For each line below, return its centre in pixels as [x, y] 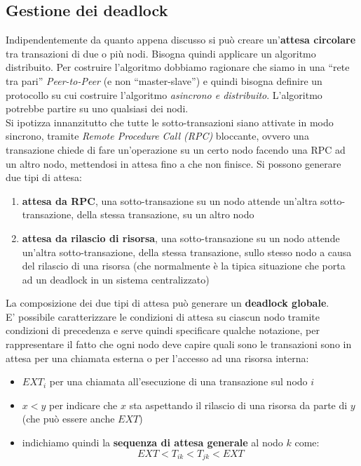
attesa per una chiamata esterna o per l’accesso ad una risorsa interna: [157, 358]
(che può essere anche [68, 419]
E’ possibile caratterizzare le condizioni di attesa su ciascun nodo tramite [163, 316]
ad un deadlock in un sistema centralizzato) [116, 279]
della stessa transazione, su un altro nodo [165, 214]
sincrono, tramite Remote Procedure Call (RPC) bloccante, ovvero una [157, 136]
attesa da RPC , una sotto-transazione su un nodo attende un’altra [170, 200]
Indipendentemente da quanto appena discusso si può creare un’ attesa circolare [181, 40]
